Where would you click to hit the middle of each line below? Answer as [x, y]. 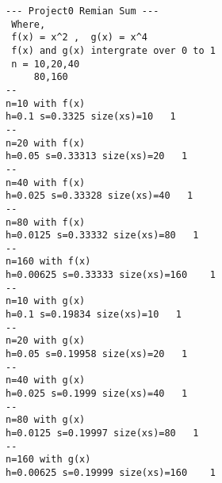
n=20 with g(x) [46, 341]
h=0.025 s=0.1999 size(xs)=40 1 [97, 394]
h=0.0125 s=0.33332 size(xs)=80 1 [102, 236]
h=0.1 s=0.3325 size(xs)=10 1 [91, 117]
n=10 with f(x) [46, 103]
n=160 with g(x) [48, 460]
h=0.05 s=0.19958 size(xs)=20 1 [97, 354]
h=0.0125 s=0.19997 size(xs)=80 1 [102, 433]
